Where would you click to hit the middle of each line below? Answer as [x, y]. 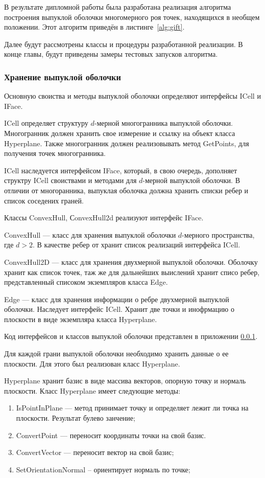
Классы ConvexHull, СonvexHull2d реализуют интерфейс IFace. [104, 218]
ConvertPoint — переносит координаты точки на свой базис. [111, 435]
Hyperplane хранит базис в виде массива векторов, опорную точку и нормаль [125, 381]
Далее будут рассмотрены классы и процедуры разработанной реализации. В [124, 44]
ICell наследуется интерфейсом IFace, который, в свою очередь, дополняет [121, 170]
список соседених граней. [44, 200]
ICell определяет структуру [46, 123]
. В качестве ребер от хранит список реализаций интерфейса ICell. [136, 245]
